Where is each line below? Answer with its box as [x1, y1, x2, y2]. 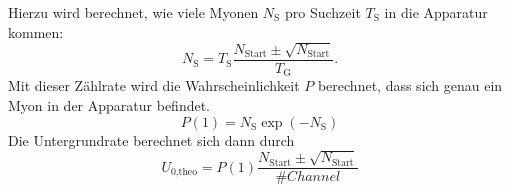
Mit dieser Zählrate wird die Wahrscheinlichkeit [8, 75, 300, 96]
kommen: [8, 21, 64, 42]
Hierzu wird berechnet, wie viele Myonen [8, 2, 259, 22]
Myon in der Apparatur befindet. [8, 95, 211, 116]
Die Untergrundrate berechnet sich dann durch [8, 129, 295, 150]
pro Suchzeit [284, 2, 361, 22]
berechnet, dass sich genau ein [317, 75, 503, 96]
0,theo [170, 166, 198, 177]
